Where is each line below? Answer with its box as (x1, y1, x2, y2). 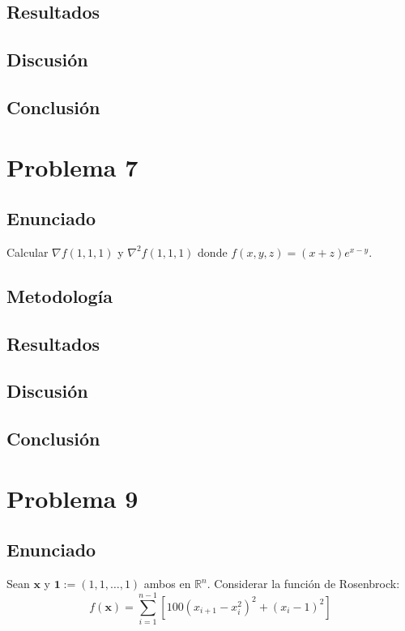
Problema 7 (6, 150, 139, 183)
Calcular (6, 243, 49, 260)
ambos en (143, 575, 191, 592)
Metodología (6, 283, 113, 308)
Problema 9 (6, 481, 139, 514)
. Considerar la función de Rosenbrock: (207, 575, 400, 592)
